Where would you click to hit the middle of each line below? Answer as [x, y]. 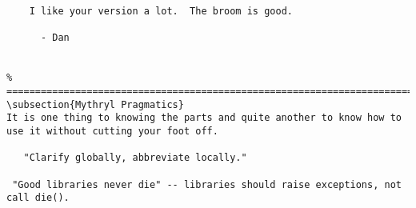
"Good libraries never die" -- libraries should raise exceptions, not [207, 184]
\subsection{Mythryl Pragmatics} [95, 104]
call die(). [38, 198]
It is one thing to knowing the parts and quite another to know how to [204, 118]
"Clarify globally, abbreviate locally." [135, 158]
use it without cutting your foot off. [112, 131]
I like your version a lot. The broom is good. [161, 11]
